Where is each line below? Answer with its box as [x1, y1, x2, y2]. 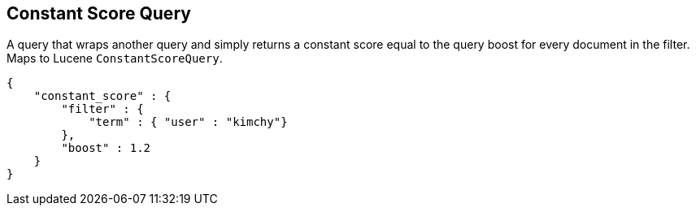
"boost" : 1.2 [61, 141, 151, 155]
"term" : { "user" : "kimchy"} [89, 115, 288, 129]
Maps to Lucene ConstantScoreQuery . [7, 51, 223, 66]
